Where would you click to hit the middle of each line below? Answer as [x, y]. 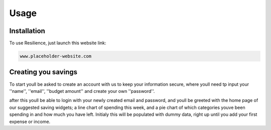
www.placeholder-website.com [56, 56]
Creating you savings [43, 72]
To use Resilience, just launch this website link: [58, 43]
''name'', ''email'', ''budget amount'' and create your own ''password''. [82, 91]
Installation [27, 31]
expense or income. [30, 121]
